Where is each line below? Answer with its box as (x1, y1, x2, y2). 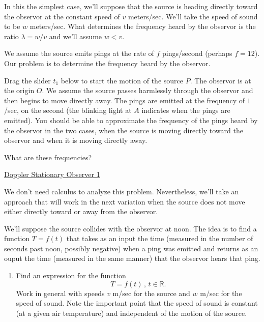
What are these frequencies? (4, 152, 92, 162)
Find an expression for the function (16, 270, 126, 281)
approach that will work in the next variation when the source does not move (4, 196, 245, 207)
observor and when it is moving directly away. (4, 135, 148, 145)
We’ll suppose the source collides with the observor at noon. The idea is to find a (4, 223, 257, 233)
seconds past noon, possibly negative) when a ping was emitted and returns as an (4, 243, 258, 253)
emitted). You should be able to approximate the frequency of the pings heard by (4, 114, 258, 125)
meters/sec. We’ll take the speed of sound (128, 11, 258, 21)
